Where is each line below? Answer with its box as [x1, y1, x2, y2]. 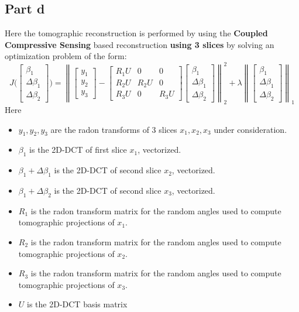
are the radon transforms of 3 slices [50, 123, 177, 135]
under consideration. [214, 123, 287, 135]
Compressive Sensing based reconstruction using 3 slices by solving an [5, 38, 274, 50]
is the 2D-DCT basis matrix [27, 298, 128, 310]
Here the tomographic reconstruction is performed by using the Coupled [5, 27, 268, 39]
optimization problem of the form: [5, 50, 127, 62]
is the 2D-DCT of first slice [29, 143, 127, 156]
